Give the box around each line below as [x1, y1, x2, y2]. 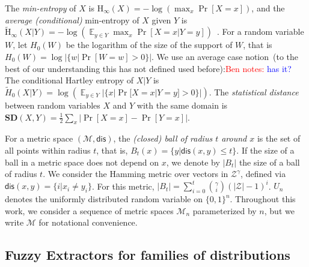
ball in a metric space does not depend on [5, 155, 159, 168]
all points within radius [5, 143, 91, 156]
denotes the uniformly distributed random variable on [5, 193, 203, 205]
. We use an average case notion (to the [151, 50, 299, 62]
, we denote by [166, 155, 220, 168]
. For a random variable [217, 25, 304, 38]
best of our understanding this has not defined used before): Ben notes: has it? [5, 62, 292, 74]
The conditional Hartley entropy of [5, 74, 133, 86]
